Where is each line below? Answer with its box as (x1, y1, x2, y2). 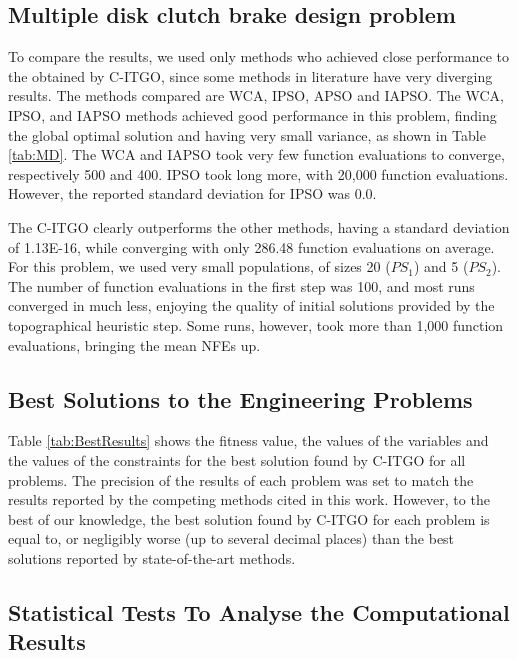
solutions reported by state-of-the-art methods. (8, 547, 296, 568)
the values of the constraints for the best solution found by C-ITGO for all (8, 449, 466, 470)
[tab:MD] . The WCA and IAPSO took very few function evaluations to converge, (8, 144, 505, 165)
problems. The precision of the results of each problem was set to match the (8, 469, 474, 490)
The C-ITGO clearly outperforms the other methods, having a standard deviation (8, 216, 510, 237)
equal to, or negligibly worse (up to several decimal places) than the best (8, 528, 455, 549)
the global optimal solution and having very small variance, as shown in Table (8, 124, 486, 145)
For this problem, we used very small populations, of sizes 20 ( (8, 256, 391, 277)
